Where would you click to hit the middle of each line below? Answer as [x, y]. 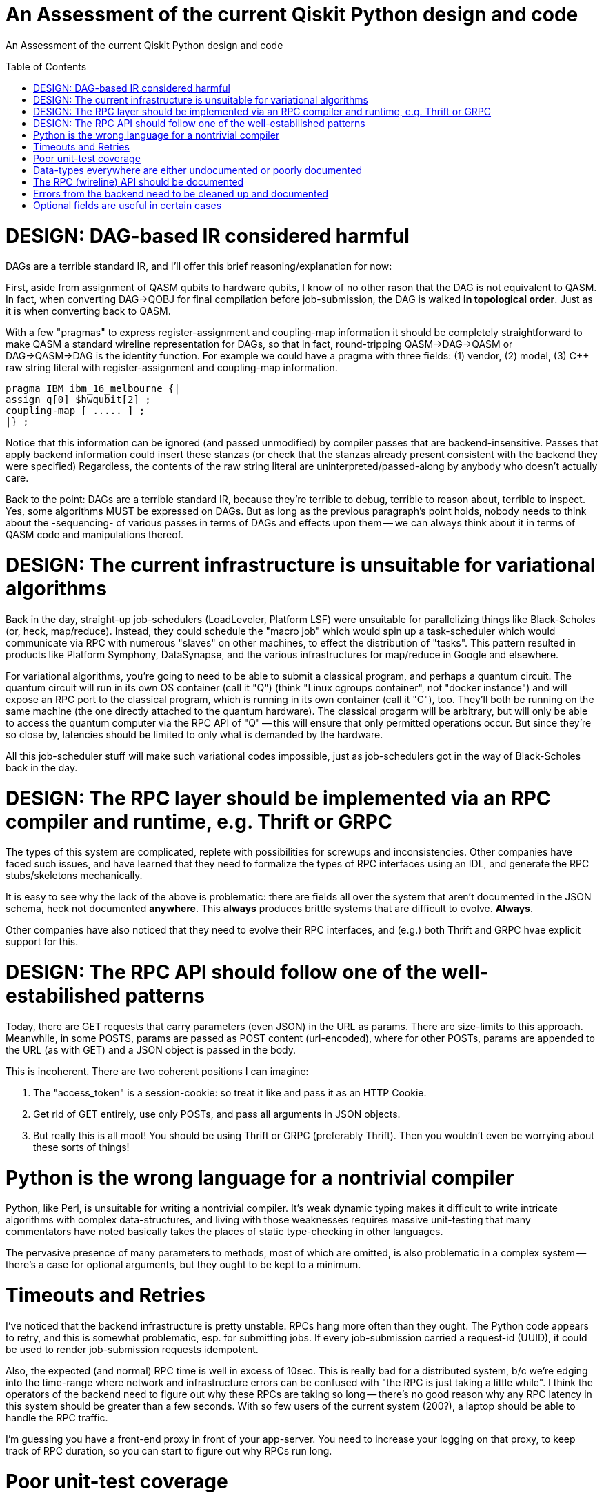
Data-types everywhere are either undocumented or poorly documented [198, 170]
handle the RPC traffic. [57, 1417]
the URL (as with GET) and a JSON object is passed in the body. [151, 1049]
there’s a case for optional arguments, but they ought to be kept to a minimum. [183, 1265]
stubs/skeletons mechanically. [74, 876]
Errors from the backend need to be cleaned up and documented [181, 193]
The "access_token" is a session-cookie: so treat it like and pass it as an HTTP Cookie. [230, 1092]
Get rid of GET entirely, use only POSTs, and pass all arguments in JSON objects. [217, 1114]
